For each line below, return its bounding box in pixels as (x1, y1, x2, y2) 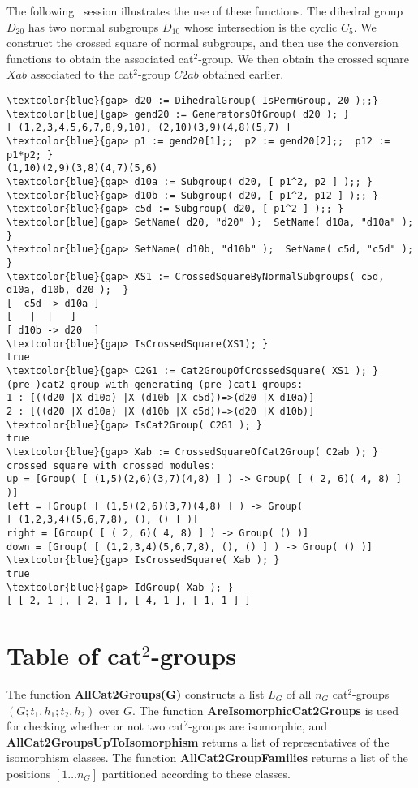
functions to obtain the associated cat (6, 50, 194, 67)
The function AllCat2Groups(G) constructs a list (6, 686, 265, 703)
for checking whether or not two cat (6, 717, 184, 734)
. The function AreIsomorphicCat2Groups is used (132, 701, 399, 718)
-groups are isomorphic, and (188, 717, 327, 734)
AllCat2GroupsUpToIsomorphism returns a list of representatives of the (6, 733, 390, 750)
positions (6, 765, 51, 782)
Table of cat (6, 639, 142, 672)
